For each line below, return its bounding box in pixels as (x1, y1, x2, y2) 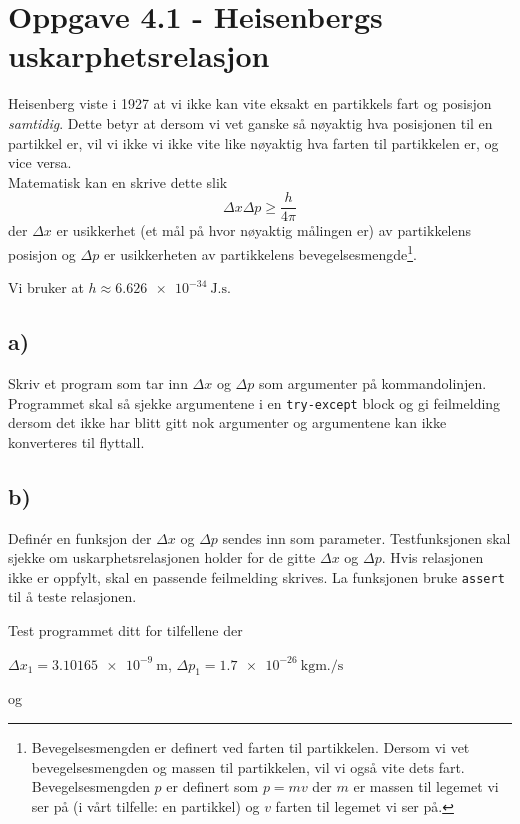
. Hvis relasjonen (381, 547, 484, 568)
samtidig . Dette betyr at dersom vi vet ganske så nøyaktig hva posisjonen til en (8, 112, 493, 133)
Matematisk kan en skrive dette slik (8, 171, 228, 192)
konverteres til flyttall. (8, 431, 145, 452)
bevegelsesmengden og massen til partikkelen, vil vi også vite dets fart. (31, 756, 465, 777)
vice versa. (8, 152, 72, 173)
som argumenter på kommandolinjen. (258, 372, 487, 393)
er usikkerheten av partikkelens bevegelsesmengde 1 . (103, 240, 417, 264)
